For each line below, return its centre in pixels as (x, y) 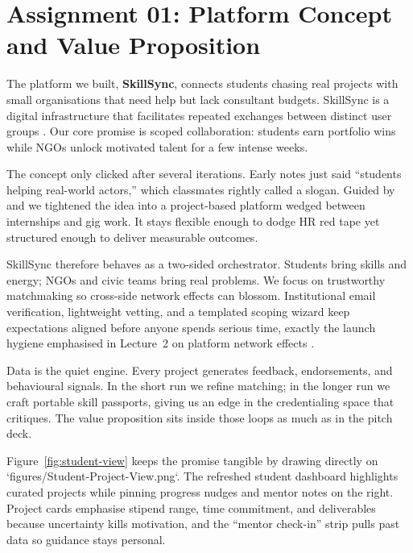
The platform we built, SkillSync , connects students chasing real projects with (202, 83)
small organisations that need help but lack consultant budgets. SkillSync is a (198, 99)
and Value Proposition (134, 45)
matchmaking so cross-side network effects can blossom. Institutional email (191, 295)
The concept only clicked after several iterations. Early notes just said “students (204, 174)
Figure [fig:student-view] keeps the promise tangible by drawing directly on (192, 460)
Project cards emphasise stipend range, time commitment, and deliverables (191, 507)
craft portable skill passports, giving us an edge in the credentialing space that (200, 401)
